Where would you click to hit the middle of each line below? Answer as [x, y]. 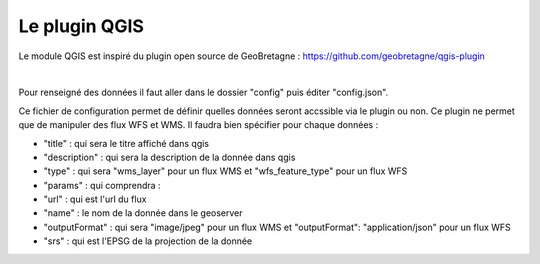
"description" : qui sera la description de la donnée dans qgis [169, 157]
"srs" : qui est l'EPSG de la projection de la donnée [148, 241]
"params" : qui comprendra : [102, 185]
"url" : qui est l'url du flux [95, 199]
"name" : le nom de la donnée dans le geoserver [143, 213]
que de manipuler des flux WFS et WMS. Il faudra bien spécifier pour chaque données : [198, 125]
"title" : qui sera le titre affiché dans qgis [126, 143]
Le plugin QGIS [81, 26]
